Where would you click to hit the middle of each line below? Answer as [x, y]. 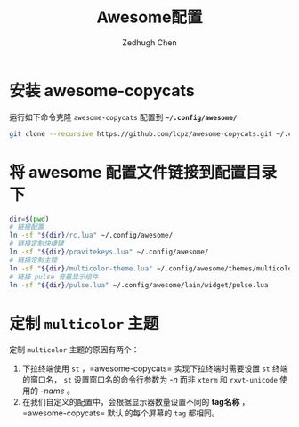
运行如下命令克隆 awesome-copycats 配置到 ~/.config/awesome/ [123, 117]
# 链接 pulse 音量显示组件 [54, 277]
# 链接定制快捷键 [36, 244]
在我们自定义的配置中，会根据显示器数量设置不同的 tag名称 [131, 402]
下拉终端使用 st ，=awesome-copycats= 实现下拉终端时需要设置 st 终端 [155, 368]
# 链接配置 [27, 227]
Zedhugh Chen [149, 42]
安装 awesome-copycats [102, 90]
